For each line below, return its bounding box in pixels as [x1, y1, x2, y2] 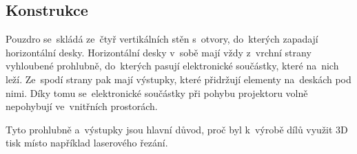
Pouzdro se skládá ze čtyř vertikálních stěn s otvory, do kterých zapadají [6, 32, 318, 46]
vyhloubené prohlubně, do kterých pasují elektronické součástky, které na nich [6, 58, 339, 73]
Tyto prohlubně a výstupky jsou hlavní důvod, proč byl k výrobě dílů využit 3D [6, 122, 348, 136]
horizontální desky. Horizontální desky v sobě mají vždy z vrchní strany [6, 45, 312, 59]
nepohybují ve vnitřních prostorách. [6, 99, 158, 113]
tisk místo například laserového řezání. [6, 135, 168, 150]
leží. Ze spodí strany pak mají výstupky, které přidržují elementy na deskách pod [6, 71, 351, 86]
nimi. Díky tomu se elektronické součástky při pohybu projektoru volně [6, 85, 308, 100]
